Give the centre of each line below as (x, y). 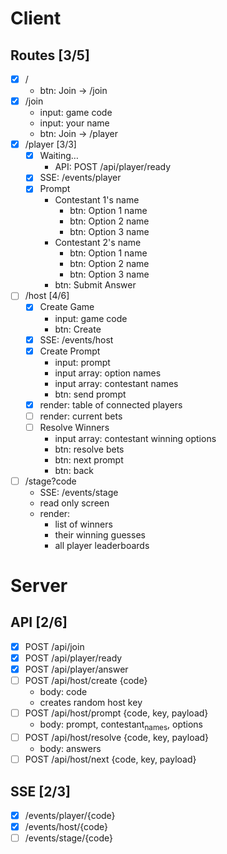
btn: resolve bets (89, 449)
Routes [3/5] (50, 55)
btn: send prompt (90, 394)
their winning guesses (100, 534)
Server (39, 586)
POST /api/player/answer (76, 669)
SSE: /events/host (76, 339)
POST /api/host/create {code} (86, 681)
